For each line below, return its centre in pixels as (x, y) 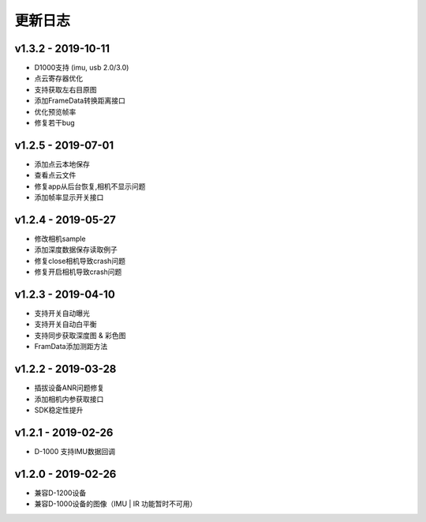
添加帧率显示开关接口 (69, 197)
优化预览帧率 (55, 111)
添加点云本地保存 (62, 164)
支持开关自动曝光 (62, 314)
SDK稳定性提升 (59, 410)
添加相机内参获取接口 (69, 399)
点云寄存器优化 (58, 78)
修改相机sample (60, 238)
